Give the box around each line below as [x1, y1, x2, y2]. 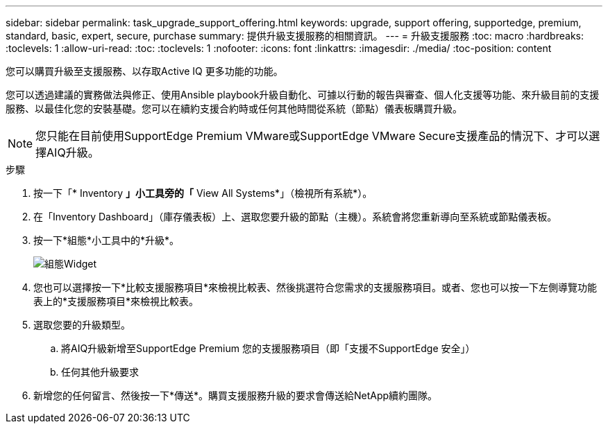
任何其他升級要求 [61, 366, 139, 378]
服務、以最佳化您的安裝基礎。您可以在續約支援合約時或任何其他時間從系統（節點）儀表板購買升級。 [6, 103, 462, 114]
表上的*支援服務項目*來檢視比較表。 [33, 295, 199, 307]
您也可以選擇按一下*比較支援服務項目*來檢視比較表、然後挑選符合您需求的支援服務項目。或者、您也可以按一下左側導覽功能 [33, 281, 598, 293]
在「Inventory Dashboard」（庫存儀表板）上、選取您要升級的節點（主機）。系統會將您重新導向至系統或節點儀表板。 [33, 211, 557, 222]
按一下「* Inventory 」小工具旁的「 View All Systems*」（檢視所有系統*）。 [33, 187, 373, 199]
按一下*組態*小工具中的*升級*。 [33, 234, 180, 246]
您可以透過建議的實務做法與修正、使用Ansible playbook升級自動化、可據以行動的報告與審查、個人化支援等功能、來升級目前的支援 [6, 89, 600, 100]
